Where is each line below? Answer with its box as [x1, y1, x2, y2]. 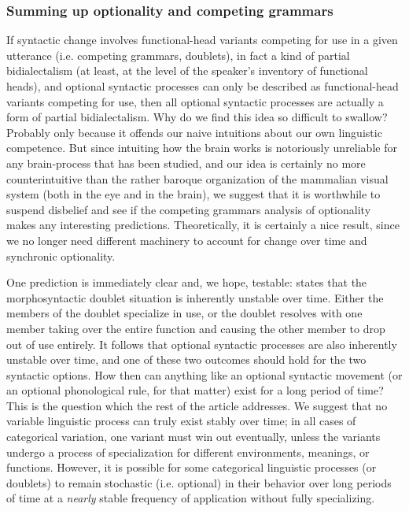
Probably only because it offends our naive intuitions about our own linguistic [6, 124, 382, 140]
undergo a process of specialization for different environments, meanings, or [6, 443, 370, 460]
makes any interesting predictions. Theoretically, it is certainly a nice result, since [6, 217, 400, 233]
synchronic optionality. [6, 247, 116, 264]
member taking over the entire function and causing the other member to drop [6, 320, 385, 336]
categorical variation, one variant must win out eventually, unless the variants [6, 428, 381, 445]
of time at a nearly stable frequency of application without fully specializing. [6, 490, 375, 506]
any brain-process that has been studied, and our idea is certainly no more [6, 154, 366, 171]
